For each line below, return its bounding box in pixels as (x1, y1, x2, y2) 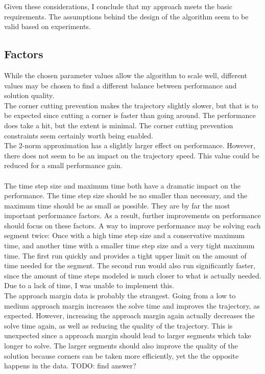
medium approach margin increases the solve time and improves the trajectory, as (4, 300, 260, 311)
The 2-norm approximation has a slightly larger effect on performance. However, (4, 140, 255, 151)
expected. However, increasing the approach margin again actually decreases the (4, 310, 255, 321)
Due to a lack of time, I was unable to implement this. (4, 280, 174, 291)
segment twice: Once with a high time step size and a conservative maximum (4, 230, 245, 241)
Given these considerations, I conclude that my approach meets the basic (4, 1, 232, 11)
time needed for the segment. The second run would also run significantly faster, (4, 260, 256, 271)
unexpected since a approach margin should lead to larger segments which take (4, 330, 251, 341)
